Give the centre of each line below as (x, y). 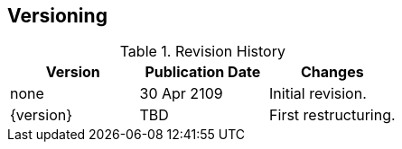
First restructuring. (332, 115)
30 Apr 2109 (181, 94)
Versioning (57, 16)
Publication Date (203, 72)
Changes (332, 72)
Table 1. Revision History (202, 52)
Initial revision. (318, 94)
